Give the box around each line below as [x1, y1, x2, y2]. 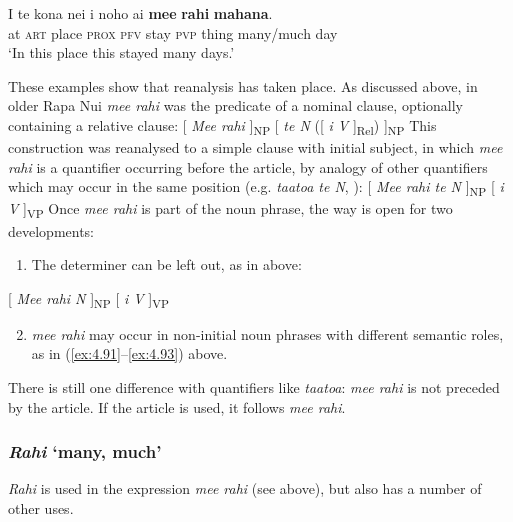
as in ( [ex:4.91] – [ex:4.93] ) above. [31, 343, 228, 364]
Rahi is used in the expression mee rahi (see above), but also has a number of [8, 478, 482, 499]
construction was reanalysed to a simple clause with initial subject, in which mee [8, 137, 503, 158]
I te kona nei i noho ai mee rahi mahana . [8, 3, 273, 23]
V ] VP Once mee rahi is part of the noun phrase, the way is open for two [8, 198, 453, 222]
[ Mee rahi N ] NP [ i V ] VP [8, 287, 169, 311]
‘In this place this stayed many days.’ [8, 42, 235, 63]
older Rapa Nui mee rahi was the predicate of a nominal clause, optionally [8, 95, 463, 116]
